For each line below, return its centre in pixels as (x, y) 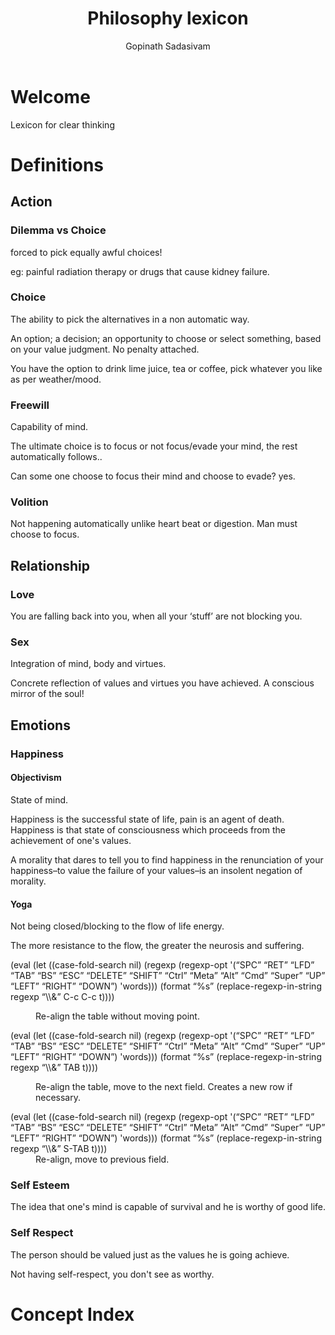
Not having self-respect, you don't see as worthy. (112, 1274)
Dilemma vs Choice (58, 230)
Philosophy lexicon (168, 18)
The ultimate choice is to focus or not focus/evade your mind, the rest (154, 446)
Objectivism (36, 778)
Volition (29, 502)
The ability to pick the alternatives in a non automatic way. (130, 319)
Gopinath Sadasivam (168, 46)
